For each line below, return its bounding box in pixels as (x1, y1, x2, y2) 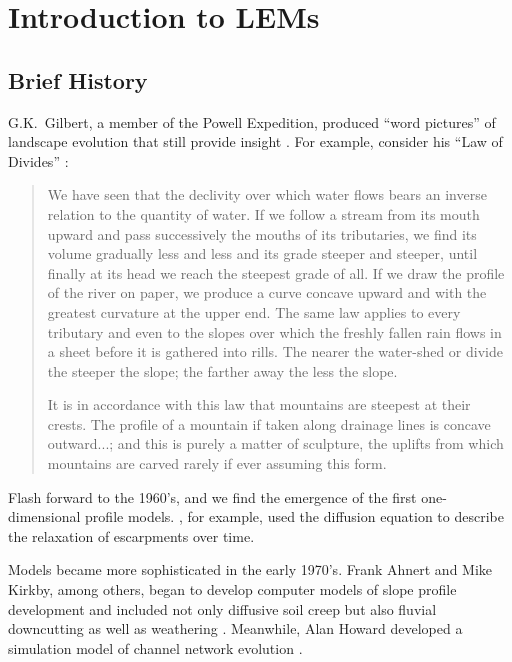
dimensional (8, 506, 81, 527)
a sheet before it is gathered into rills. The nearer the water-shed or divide (47, 341, 503, 362)
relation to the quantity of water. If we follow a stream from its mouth (47, 203, 480, 224)
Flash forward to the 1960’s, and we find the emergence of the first (8, 486, 417, 507)
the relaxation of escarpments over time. (8, 525, 255, 546)
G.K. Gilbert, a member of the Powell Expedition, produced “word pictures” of (8, 111, 496, 132)
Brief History (8, 64, 148, 95)
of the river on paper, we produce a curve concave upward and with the (47, 282, 487, 303)
